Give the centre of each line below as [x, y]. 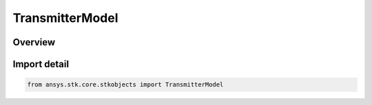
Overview [34, 42]
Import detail [41, 64]
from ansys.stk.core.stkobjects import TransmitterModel [125, 85]
